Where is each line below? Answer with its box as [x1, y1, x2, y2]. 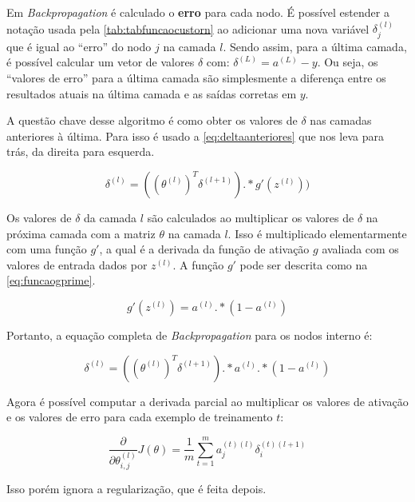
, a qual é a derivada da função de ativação [99, 241, 310, 257]
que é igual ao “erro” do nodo [6, 38, 152, 54]
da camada [84, 209, 137, 225]
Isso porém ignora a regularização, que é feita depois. [6, 480, 267, 497]
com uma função [6, 241, 87, 257]
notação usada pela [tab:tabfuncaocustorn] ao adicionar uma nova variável [6, 20, 370, 37]
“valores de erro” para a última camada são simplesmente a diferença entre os [6, 70, 386, 86]
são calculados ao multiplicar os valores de [147, 209, 354, 225]
